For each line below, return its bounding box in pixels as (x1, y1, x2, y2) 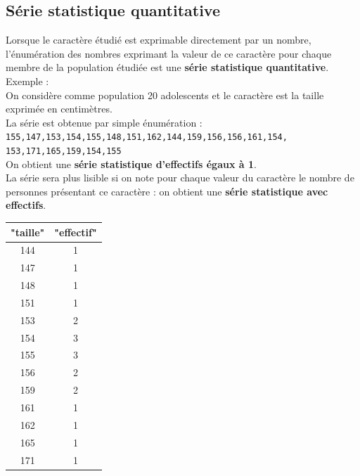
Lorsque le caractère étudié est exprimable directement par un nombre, (6, 32, 311, 47)
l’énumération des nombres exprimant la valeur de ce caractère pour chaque (6, 46, 332, 60)
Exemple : (6, 73, 49, 88)
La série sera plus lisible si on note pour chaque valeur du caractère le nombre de (6, 170, 354, 185)
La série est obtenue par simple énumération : (6, 115, 202, 129)
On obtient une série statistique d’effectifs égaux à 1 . (6, 156, 257, 171)
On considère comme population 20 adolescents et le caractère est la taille (6, 87, 324, 102)
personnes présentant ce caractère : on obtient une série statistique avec (6, 184, 328, 198)
